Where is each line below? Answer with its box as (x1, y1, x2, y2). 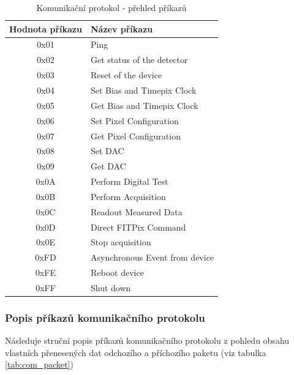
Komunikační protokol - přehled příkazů (36, 1, 187, 13)
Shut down (90, 281, 131, 294)
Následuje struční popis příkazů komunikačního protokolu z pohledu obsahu (5, 334, 290, 347)
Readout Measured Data (90, 205, 183, 218)
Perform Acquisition (90, 190, 166, 202)
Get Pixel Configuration (90, 129, 181, 142)
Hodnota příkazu (9, 22, 82, 35)
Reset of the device (90, 69, 162, 81)
